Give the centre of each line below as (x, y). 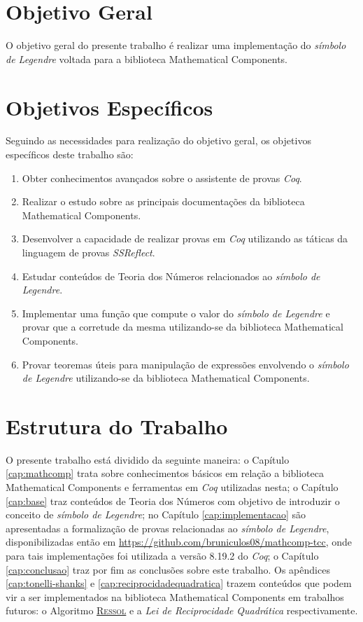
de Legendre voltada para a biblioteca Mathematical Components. (147, 58)
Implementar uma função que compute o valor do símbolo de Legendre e (176, 313)
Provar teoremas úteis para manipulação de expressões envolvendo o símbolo (185, 364)
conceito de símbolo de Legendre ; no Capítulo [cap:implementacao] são (156, 514)
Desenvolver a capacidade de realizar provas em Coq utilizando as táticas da (185, 239)
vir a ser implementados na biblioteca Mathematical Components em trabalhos (175, 596)
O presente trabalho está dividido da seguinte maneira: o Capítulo (148, 459)
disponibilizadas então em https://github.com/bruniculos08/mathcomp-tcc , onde (179, 542)
